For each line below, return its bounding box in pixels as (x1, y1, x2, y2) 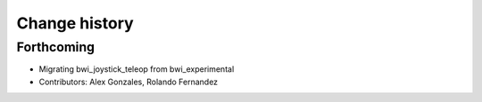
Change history (16, 13, 134, 33)
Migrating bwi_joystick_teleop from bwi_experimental (38, 64, 235, 75)
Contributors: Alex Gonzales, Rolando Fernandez (38, 76, 219, 87)
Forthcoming (16, 39, 96, 55)
